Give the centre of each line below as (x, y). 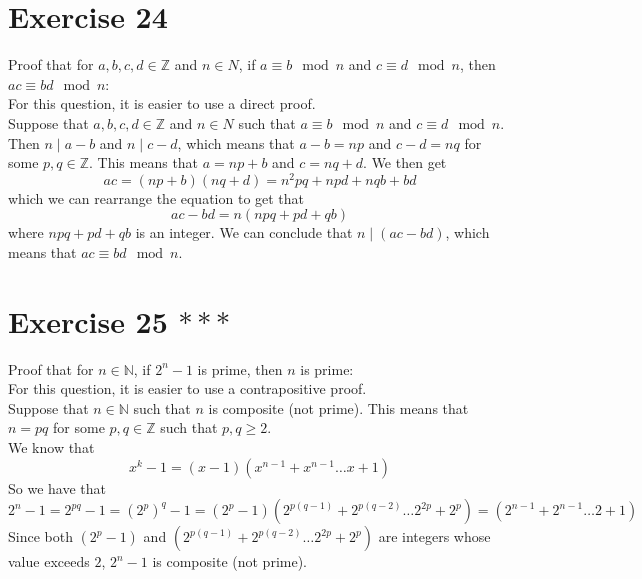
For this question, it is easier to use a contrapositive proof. (187, 388)
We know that (51, 447)
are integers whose (434, 536)
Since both (40, 536)
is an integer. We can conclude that (244, 232)
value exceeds (49, 561)
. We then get (405, 162)
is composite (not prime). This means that (338, 407)
